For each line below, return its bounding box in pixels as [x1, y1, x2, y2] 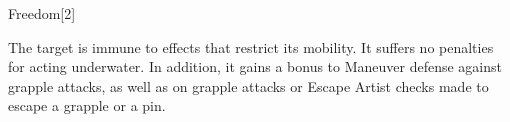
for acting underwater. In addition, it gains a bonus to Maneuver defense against [8, 56, 503, 77]
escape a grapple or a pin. [8, 95, 166, 116]
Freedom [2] [8, 3, 76, 23]
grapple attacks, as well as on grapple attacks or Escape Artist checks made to [8, 75, 489, 96]
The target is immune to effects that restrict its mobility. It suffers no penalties [8, 36, 494, 57]
